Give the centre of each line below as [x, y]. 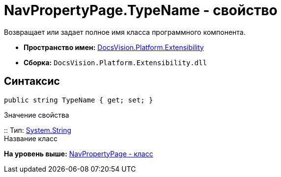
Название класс [31, 138]
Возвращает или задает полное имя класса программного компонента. [125, 32]
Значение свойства [37, 115]
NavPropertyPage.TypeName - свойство [141, 10]
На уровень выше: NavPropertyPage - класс [79, 153]
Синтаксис [32, 81]
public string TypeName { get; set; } [79, 100]
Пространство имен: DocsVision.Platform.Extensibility [114, 47]
